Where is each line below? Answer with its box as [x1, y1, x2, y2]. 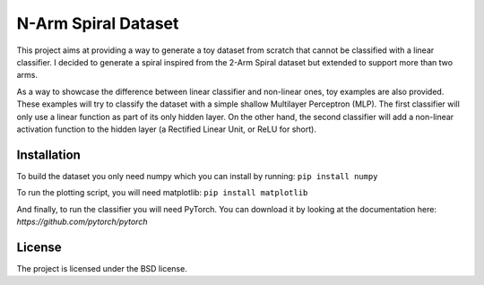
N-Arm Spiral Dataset [16, 13, 179, 33]
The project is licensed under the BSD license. [16, 263, 187, 273]
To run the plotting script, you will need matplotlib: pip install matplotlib [16, 187, 308, 198]
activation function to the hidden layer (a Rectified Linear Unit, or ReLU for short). [16, 124, 317, 134]
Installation [16, 147, 81, 162]
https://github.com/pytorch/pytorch [16, 216, 148, 227]
